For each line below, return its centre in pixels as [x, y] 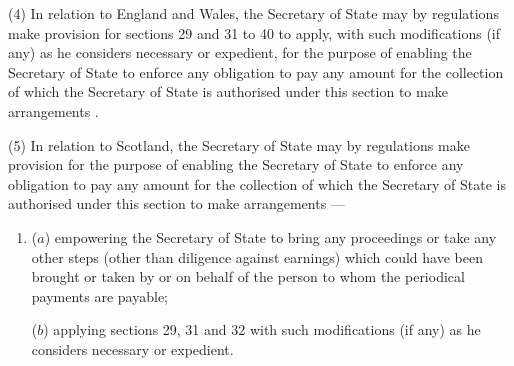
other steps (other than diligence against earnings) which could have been [257, 256]
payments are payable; [100, 295]
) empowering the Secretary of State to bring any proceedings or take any [270, 236]
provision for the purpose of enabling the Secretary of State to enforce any [236, 164]
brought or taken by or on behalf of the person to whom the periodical [248, 276]
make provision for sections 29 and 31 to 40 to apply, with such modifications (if [254, 32]
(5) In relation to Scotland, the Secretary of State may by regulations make [239, 144]
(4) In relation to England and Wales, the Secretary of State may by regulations [253, 13]
